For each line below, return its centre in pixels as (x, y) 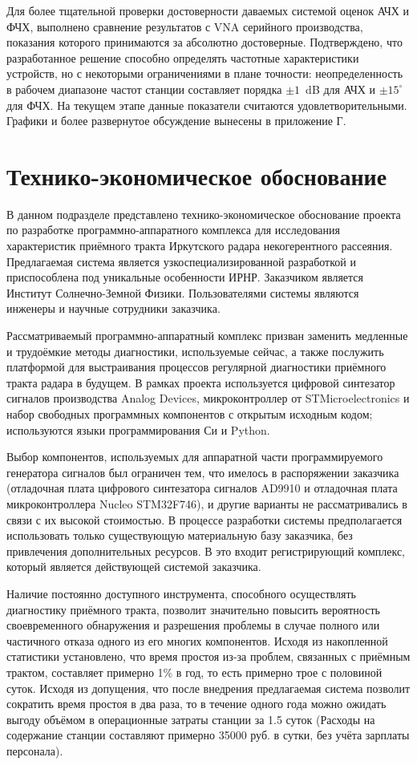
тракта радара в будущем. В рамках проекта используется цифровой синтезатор (201, 382)
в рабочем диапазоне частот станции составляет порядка (144, 89)
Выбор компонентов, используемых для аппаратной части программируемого (195, 457)
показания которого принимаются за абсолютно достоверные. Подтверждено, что (204, 42)
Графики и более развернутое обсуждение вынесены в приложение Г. (176, 121)
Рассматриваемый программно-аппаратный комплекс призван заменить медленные (207, 336)
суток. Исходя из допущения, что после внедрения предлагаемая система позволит (208, 688)
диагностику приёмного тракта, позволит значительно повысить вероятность (193, 609)
